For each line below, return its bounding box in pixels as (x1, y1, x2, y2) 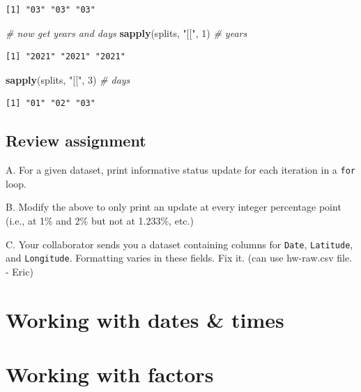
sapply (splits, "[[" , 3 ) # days (6, 72, 130, 86)
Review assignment (6, 130, 146, 151)
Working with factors (6, 360, 214, 389)
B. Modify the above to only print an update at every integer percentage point (6, 199, 341, 214)
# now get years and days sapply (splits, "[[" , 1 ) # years (6, 25, 247, 40)
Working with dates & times (6, 305, 284, 333)
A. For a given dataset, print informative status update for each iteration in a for (6, 163, 356, 177)
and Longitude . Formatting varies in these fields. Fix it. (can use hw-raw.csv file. (6, 250, 352, 265)
